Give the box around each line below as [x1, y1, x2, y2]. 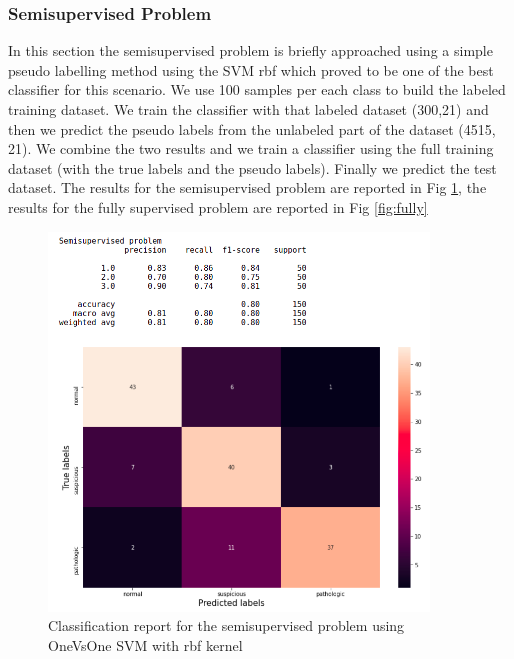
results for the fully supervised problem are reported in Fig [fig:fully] [8, 196, 428, 217]
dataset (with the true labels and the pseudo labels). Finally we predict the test [8, 157, 497, 178]
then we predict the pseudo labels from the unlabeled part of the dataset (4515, [8, 118, 496, 139]
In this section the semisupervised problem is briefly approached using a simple [8, 40, 493, 61]
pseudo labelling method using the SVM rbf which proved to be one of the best [8, 59, 494, 80]
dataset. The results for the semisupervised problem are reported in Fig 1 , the [8, 177, 487, 198]
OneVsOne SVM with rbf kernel [48, 634, 243, 655]
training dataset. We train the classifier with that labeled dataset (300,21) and [8, 99, 489, 119]
